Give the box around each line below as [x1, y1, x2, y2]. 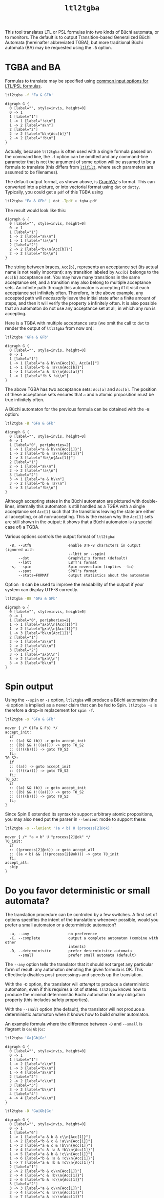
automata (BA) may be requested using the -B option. [5, 45, 112, 51]
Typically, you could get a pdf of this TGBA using [5, 189, 103, 195]
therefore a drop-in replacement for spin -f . [5, 707, 94, 713]
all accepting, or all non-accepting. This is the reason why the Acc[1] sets [5, 513, 153, 519]
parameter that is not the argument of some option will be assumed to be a [5, 159, 155, 165]
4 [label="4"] [9, 1091, 38, 1096]
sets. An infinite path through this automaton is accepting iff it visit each [5, 284, 150, 290]
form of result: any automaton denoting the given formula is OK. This [5, 966, 143, 973]
